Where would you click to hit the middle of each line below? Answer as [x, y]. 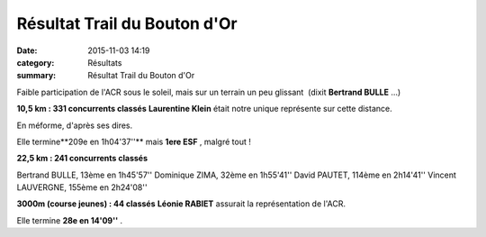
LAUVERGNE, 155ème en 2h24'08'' [82, 187]
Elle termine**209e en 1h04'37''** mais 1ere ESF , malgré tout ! [134, 141]
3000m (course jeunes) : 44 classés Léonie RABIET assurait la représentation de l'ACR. [181, 204]
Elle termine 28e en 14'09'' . [70, 220]
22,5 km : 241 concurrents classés [82, 159]
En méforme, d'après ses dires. [75, 125]
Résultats [105, 62]
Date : [27, 50]
